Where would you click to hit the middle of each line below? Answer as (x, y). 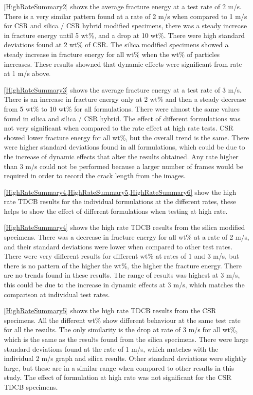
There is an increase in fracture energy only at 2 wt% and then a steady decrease (125, 99)
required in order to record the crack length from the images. (95, 176)
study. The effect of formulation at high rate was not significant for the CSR (118, 377)
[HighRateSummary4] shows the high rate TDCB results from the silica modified (125, 227)
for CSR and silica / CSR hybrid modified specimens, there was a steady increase (126, 26)
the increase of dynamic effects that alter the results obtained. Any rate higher (121, 156)
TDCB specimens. (31, 386)
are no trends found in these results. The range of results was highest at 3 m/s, (122, 275)
